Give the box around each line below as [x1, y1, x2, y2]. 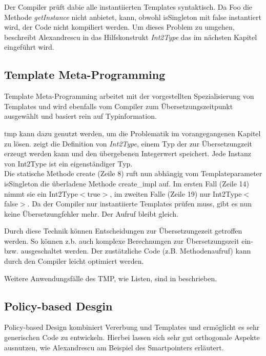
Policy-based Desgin [4, 298, 113, 313]
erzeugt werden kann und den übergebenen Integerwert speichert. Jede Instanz [4, 148, 252, 159]
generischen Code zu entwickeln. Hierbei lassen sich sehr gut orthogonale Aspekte [4, 332, 260, 343]
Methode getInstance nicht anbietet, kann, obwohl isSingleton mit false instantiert [4, 11, 261, 22]
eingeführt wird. [4, 41, 54, 52]
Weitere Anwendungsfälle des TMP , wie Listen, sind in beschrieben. [4, 273, 217, 283]
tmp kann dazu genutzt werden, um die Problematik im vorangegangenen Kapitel [4, 128, 261, 138]
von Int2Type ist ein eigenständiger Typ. [4, 158, 133, 169]
